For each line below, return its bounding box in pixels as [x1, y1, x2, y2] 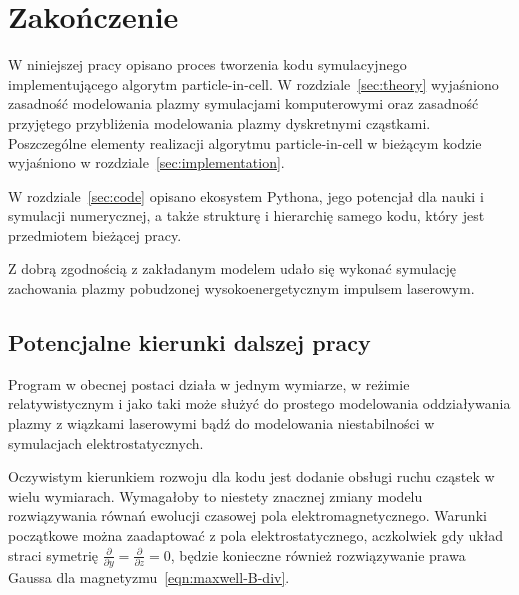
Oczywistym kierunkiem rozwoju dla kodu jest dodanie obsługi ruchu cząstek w [8, 466, 495, 487]
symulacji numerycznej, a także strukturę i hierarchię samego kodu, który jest [8, 205, 485, 226]
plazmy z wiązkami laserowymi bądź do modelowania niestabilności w [8, 413, 435, 434]
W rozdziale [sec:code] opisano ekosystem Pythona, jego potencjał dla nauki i [8, 185, 484, 206]
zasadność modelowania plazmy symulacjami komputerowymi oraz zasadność [8, 93, 479, 114]
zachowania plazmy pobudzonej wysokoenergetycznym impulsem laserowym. [8, 278, 475, 299]
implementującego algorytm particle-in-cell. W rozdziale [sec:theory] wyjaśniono [8, 73, 499, 94]
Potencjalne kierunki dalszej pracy [8, 327, 371, 358]
